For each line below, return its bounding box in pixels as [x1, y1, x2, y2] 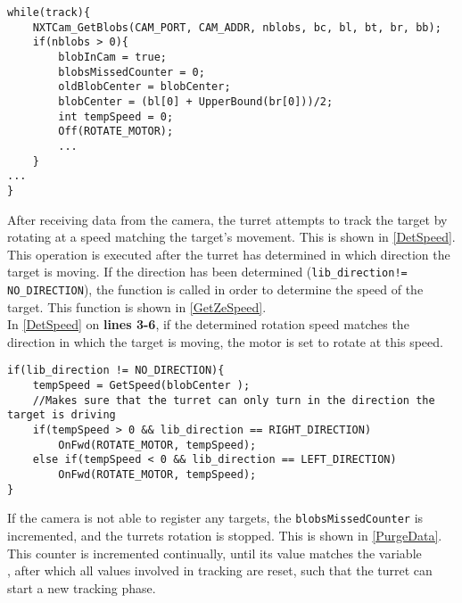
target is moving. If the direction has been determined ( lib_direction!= [7, 262, 408, 281]
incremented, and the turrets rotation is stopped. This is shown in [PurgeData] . [7, 525, 442, 544]
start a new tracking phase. [7, 578, 156, 597]
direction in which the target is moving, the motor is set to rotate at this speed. [7, 332, 443, 351]
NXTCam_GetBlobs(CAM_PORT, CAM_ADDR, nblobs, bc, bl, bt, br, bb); [32, 21, 441, 34]
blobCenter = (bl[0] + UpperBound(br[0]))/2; [58, 95, 334, 108]
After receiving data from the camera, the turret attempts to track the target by [7, 210, 448, 228]
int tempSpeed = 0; [58, 110, 174, 123]
